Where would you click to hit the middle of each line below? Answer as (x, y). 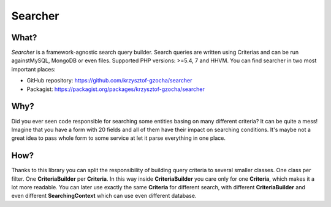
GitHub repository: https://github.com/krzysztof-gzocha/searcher (109, 81)
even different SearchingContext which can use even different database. (104, 196)
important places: (33, 69)
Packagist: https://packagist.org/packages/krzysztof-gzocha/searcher (116, 89)
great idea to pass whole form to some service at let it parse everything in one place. (119, 138)
